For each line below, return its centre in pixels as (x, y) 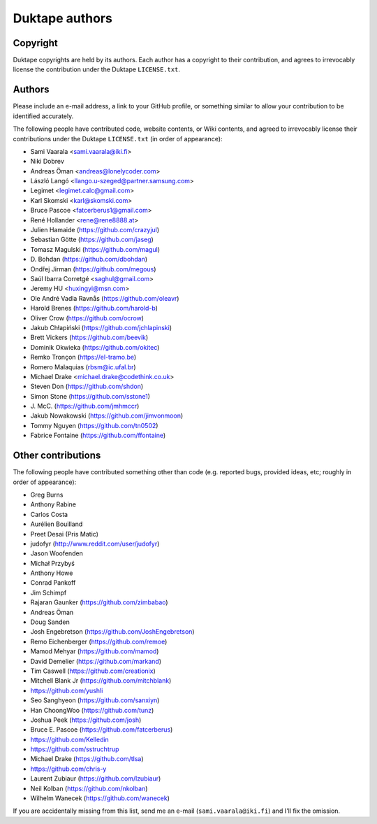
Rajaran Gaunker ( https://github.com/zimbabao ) (99, 602)
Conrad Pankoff (53, 583)
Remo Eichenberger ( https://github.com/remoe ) (99, 641)
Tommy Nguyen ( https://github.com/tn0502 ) (94, 425)
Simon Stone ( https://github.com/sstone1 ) (90, 396)
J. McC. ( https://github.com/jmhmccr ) (85, 406)
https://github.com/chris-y (68, 769)
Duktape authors (63, 18)
